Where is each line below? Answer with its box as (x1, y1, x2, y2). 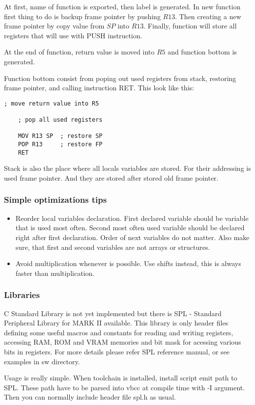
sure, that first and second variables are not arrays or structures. (15, 242, 210, 252)
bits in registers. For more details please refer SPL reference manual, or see (4, 346, 230, 356)
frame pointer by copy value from (4, 21, 105, 31)
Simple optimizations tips (4, 193, 107, 206)
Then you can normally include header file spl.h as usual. (4, 392, 176, 402)
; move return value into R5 (4, 100, 99, 107)
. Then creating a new (175, 11, 241, 21)
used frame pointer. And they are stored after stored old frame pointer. (4, 172, 219, 183)
